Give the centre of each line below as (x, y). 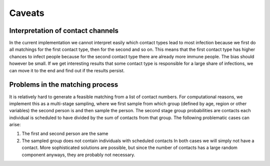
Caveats (27, 13)
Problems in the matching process (64, 85)
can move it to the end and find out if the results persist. (67, 70)
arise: (15, 125)
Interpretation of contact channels (64, 31)
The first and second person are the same (65, 134)
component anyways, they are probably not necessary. (78, 155)
